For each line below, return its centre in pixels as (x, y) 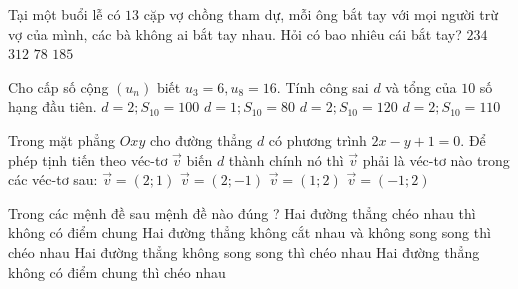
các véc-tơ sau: (53, 179)
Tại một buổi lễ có (64, 14)
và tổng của (421, 86)
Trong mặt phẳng (62, 139)
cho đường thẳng (201, 139)
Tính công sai (327, 86)
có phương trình (317, 139)
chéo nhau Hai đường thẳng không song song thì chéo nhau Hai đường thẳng (244, 251)
